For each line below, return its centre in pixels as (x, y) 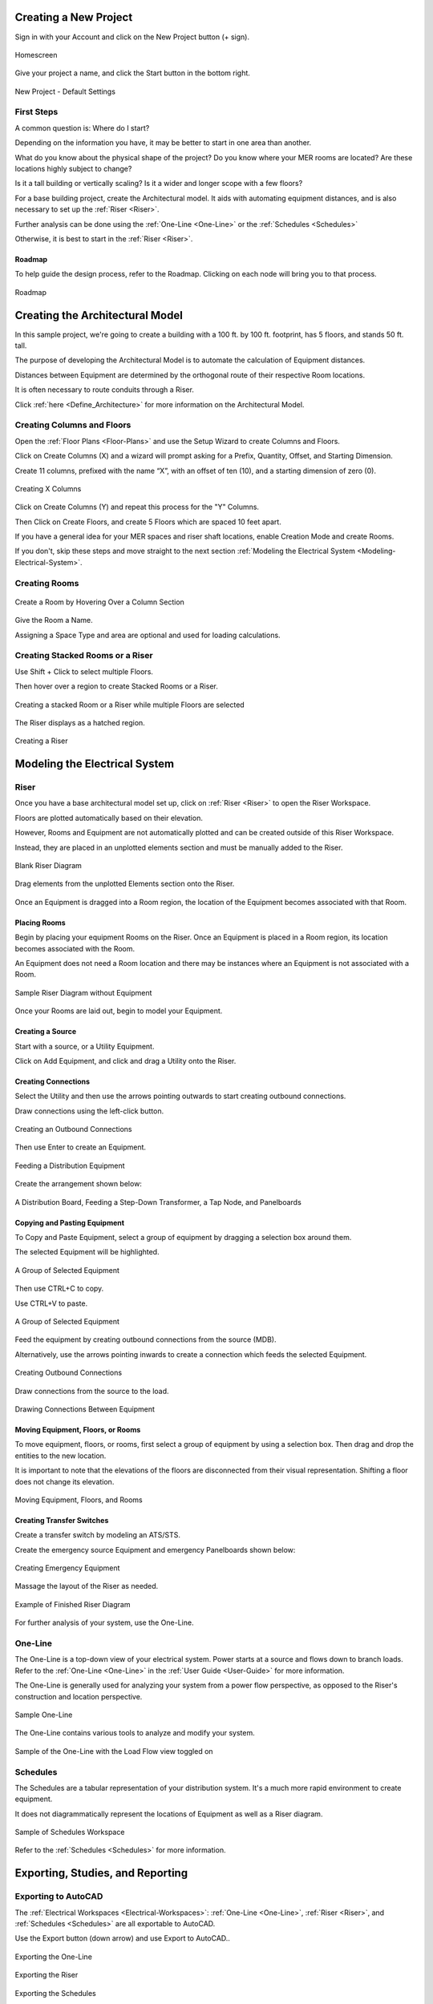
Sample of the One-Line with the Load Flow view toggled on (114, 1751)
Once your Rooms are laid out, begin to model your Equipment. (119, 1011)
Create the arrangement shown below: (78, 1184)
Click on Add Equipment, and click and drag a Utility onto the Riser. (125, 1061)
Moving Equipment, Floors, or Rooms (78, 1429)
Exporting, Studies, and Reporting (101, 1873)
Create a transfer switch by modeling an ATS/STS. (97, 1535)
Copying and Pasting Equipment (69, 1222)
